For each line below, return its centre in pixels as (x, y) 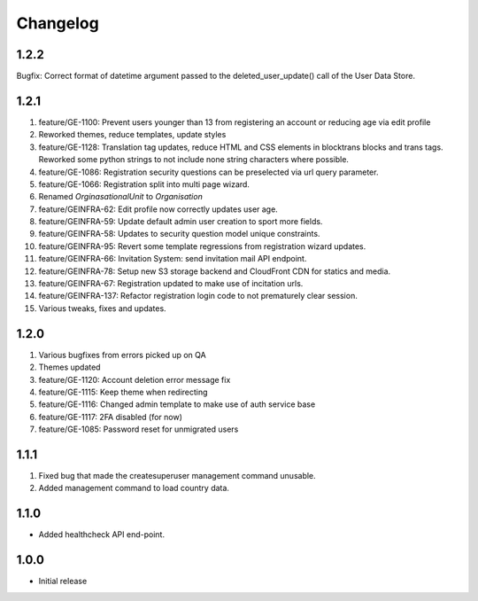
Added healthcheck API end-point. (102, 535)
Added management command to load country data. (134, 488)
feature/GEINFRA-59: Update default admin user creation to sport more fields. (181, 222)
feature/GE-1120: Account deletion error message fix (135, 379)
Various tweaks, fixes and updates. (103, 308)
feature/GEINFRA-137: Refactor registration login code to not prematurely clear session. (198, 296)
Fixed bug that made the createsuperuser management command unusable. (177, 475)
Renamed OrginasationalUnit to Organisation (120, 197)
